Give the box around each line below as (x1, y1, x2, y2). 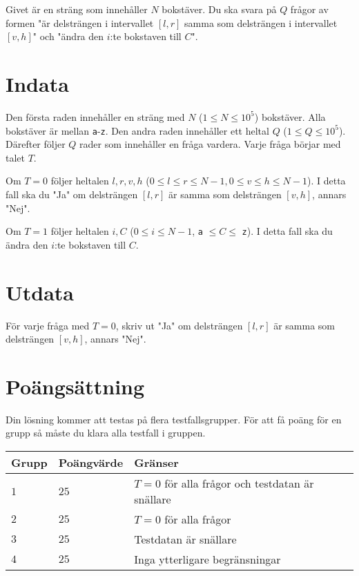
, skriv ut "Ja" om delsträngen (115, 318, 243, 332)
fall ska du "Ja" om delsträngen (6, 186, 138, 201)
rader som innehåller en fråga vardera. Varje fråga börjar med (79, 137, 341, 151)
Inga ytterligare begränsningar (134, 551, 281, 567)
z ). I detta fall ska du (242, 224, 333, 238)
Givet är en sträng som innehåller (6, 2, 148, 16)
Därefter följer (6, 137, 66, 151)
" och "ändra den (32, 29, 104, 44)
